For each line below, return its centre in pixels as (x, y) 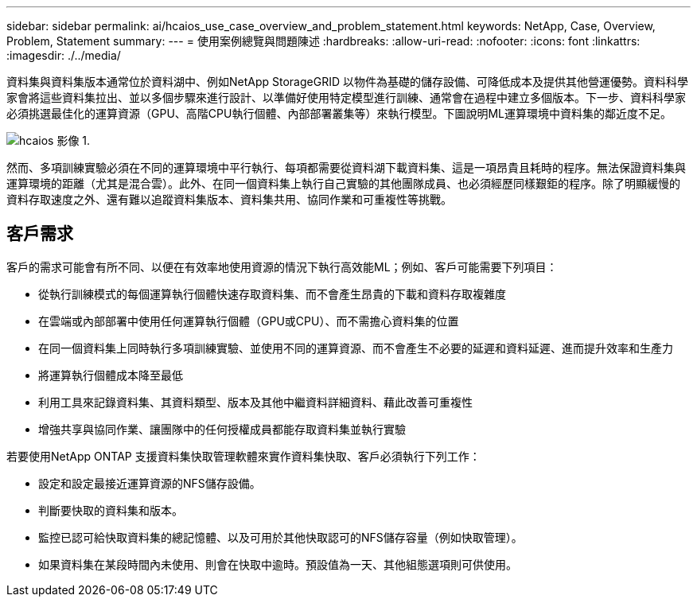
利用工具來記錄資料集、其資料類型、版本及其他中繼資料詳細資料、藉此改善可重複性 (255, 402)
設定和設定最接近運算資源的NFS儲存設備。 (150, 483)
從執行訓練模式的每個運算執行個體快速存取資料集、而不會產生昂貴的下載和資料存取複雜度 (272, 294)
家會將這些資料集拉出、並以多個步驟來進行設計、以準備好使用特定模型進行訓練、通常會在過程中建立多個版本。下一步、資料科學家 (346, 97)
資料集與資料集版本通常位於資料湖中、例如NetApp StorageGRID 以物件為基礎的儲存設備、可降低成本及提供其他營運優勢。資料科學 (347, 82)
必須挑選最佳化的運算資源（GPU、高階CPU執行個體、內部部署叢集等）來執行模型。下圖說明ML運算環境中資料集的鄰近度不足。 (339, 113)
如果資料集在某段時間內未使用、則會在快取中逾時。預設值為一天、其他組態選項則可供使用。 (278, 564)
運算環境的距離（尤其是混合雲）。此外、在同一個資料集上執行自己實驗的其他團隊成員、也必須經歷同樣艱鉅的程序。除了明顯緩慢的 (343, 183)
